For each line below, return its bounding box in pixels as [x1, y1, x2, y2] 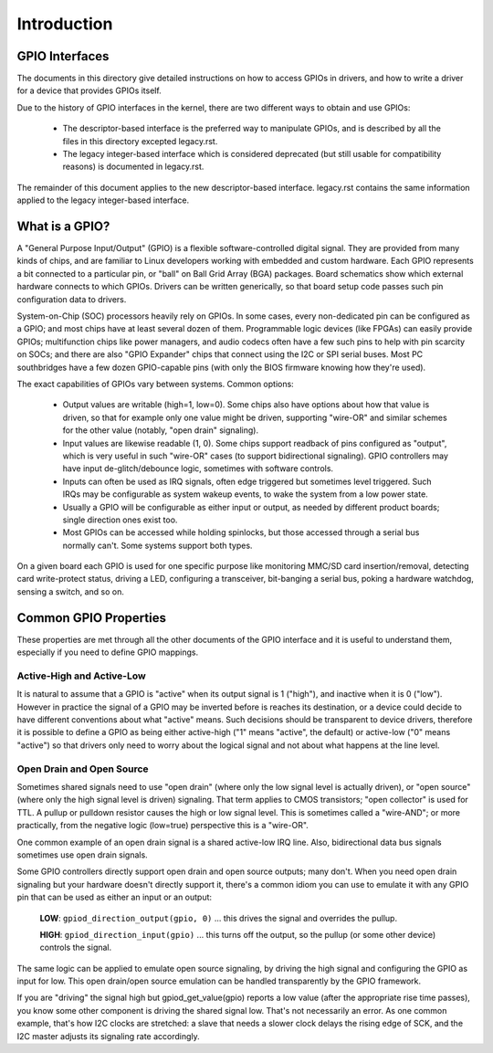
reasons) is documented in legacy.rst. [62, 161, 205, 173]
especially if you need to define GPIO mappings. [16, 647, 199, 658]
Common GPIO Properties [16, 610, 166, 626]
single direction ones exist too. [62, 514, 178, 525]
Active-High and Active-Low [16, 669, 146, 682]
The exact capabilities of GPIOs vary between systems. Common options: [16, 379, 294, 389]
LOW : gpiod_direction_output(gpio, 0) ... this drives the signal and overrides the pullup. [39, 912, 397, 923]
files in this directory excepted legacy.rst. [62, 135, 218, 146]
